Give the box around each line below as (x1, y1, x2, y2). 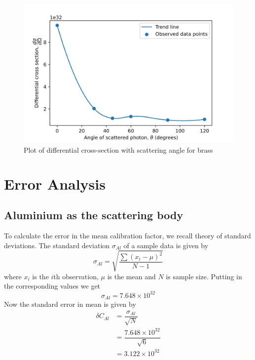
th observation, (53, 271, 99, 281)
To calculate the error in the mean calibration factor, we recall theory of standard (4, 230, 251, 241)
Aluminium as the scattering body (4, 207, 183, 223)
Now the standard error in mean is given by (4, 299, 136, 309)
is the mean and (107, 271, 156, 281)
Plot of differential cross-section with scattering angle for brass (24, 144, 213, 155)
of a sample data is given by (123, 240, 209, 250)
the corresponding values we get (4, 281, 101, 291)
